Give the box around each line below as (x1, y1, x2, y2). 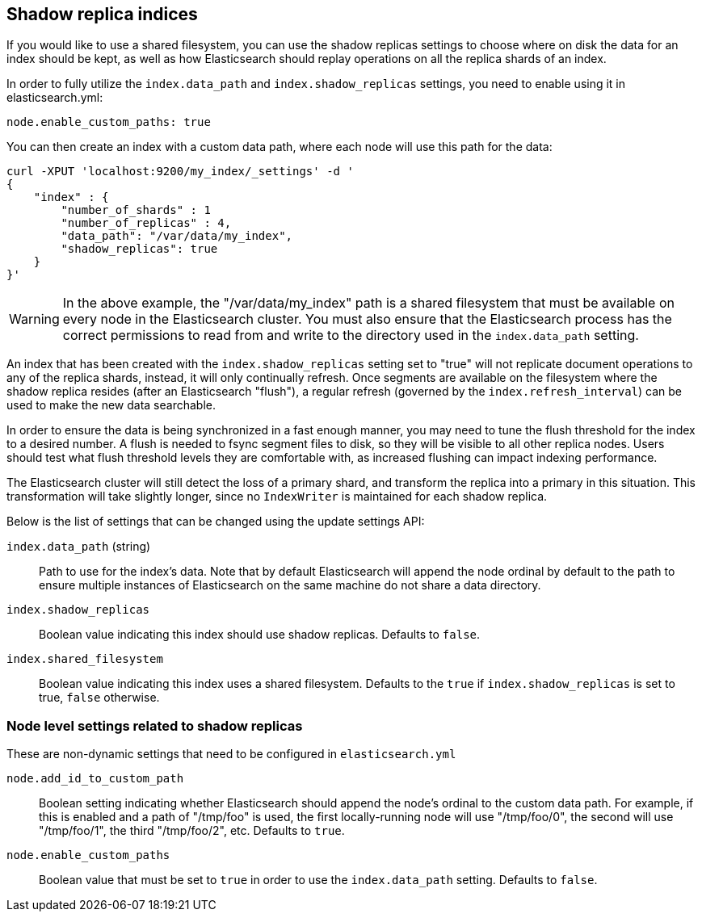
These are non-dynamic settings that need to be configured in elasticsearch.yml (6, 747, 456, 761)
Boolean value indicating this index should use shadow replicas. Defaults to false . (39, 627, 481, 642)
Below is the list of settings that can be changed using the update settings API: (6, 514, 425, 529)
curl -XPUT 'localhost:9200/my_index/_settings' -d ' (6, 165, 354, 178)
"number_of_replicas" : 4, (61, 216, 232, 230)
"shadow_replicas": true (61, 242, 218, 256)
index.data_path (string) (6, 539, 151, 554)
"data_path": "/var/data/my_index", (61, 229, 293, 243)
